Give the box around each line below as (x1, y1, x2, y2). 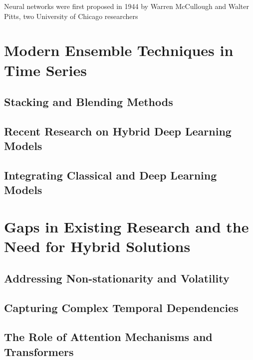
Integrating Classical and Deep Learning (4, 167, 217, 183)
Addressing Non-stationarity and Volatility (4, 270, 230, 285)
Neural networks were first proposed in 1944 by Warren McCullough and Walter (4, 1, 249, 11)
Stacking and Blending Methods (4, 94, 173, 109)
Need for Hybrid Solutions (4, 236, 191, 256)
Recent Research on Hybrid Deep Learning (4, 123, 232, 138)
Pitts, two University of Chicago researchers (4, 10, 138, 21)
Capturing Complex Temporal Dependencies (4, 299, 239, 315)
